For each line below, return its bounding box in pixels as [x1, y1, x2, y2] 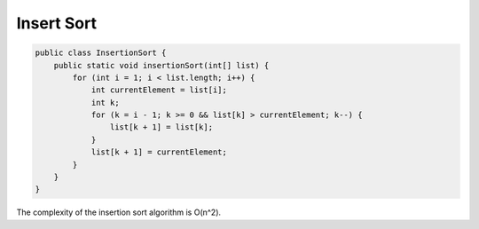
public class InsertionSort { [35, 48, 167, 58]
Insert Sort [16, 13, 98, 33]
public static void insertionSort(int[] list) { [53, 60, 270, 70]
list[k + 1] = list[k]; [109, 122, 213, 132]
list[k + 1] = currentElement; [90, 147, 228, 157]
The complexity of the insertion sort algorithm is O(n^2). [16, 207, 222, 217]
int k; [90, 98, 120, 107]
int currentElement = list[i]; [90, 85, 228, 95]
